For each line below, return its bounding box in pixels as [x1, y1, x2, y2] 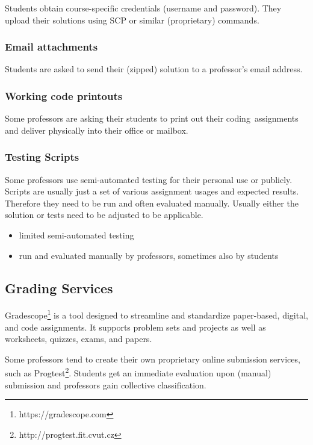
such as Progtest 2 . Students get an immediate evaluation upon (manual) [5, 365, 271, 379]
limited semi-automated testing [19, 229, 134, 241]
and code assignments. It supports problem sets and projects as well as [5, 320, 266, 333]
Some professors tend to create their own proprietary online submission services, [5, 352, 300, 365]
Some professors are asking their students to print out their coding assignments [5, 112, 299, 125]
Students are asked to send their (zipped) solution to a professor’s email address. [5, 63, 303, 75]
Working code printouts [5, 88, 123, 103]
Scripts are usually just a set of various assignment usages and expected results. [5, 185, 299, 198]
